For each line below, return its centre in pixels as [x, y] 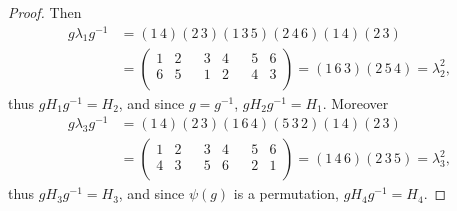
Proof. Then [45, 12]
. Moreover [355, 102]
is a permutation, [286, 193]
